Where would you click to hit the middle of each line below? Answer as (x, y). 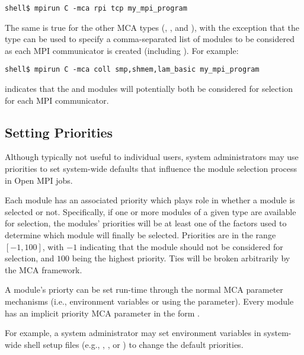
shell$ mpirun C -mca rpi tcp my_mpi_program (96, 8)
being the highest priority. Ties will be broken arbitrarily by (181, 258)
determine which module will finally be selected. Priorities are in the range (140, 235)
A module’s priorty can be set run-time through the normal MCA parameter (144, 290)
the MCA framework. (44, 269)
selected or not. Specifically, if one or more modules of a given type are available (151, 211)
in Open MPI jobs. (39, 180)
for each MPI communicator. (57, 100)
